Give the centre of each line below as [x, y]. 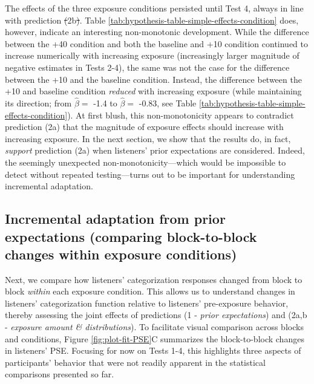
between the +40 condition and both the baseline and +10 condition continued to [157, 43]
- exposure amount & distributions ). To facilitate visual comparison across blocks [154, 327]
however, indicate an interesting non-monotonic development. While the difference [157, 32]
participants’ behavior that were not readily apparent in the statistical [135, 362]
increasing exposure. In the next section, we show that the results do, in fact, [148, 138]
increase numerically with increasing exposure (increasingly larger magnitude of [152, 55]
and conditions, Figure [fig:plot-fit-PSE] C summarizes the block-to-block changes [155, 338]
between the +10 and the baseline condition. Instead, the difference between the [153, 79]
